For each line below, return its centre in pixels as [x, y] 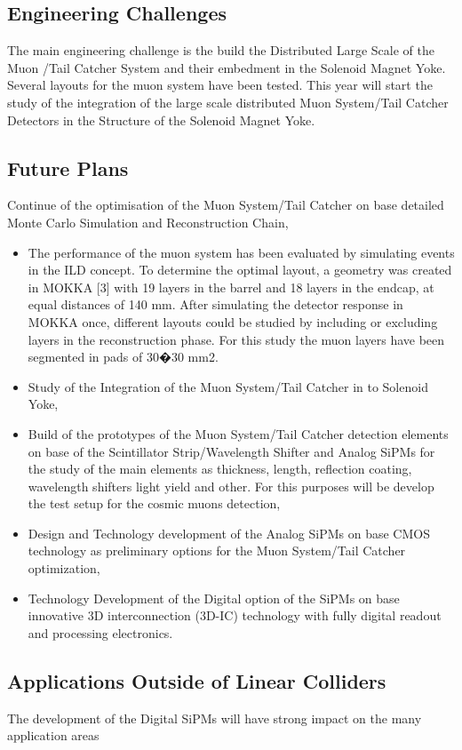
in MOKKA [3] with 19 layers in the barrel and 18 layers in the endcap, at [231, 287]
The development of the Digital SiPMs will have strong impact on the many [215, 718]
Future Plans [68, 168]
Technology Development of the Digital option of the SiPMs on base [214, 598]
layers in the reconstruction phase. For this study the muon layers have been [236, 339]
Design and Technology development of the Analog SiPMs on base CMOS [229, 533]
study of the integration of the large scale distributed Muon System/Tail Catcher [228, 102]
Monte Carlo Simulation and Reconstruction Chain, [148, 222]
